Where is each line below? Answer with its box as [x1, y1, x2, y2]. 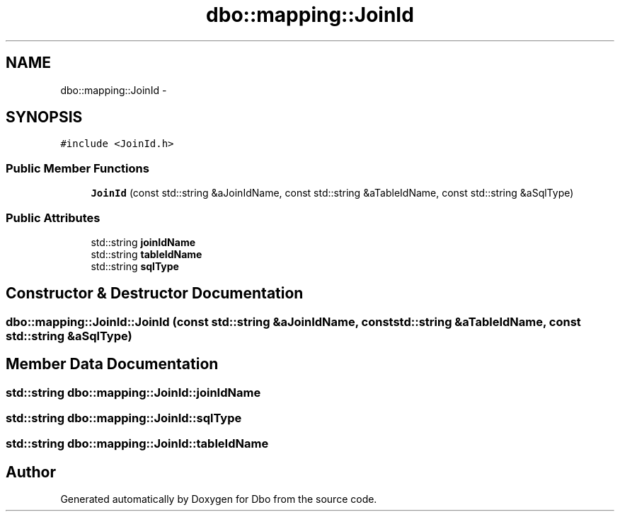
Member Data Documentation [6, 355, 219, 373]
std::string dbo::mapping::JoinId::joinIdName [6, 385, 261, 400]
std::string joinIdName [91, 236, 195, 248]
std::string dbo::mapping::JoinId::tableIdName [6, 436, 269, 451]
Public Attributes [6, 210, 101, 225]
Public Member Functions [6, 161, 149, 175]
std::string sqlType [91, 260, 179, 272]
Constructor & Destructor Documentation [6, 284, 304, 303]
